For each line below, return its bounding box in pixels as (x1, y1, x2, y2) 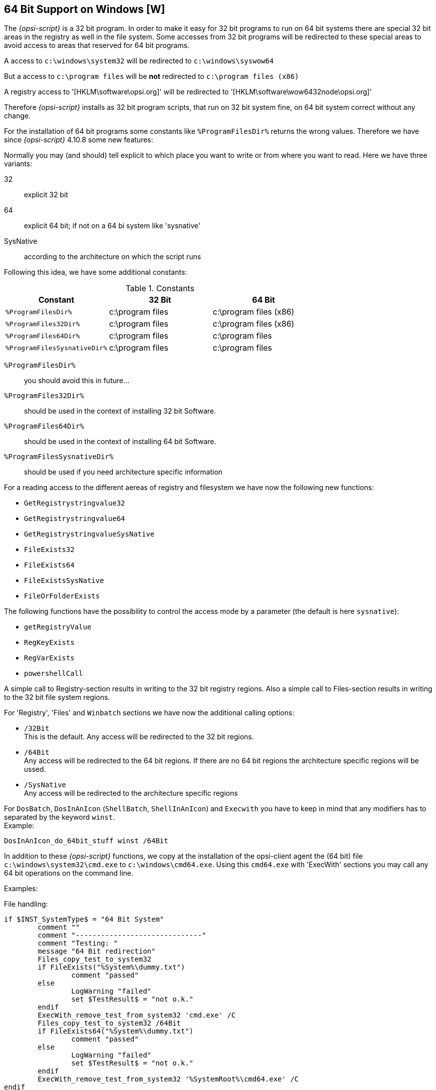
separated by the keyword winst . (4, 813, 115, 822)
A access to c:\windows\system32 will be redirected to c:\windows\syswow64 (4, 56, 274, 65)
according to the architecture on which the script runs (24, 252, 201, 261)
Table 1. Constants (125, 283, 195, 294)
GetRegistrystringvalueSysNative (24, 530, 155, 539)
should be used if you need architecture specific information (24, 468, 223, 477)
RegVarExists (24, 654, 75, 662)
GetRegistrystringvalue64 (24, 515, 125, 523)
